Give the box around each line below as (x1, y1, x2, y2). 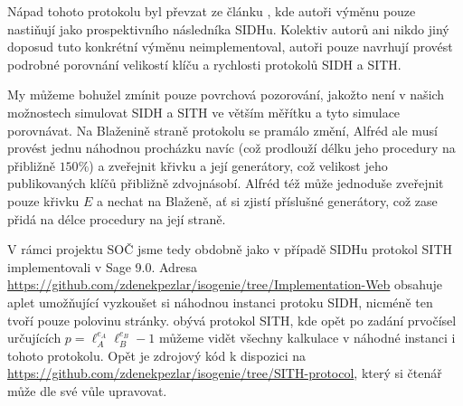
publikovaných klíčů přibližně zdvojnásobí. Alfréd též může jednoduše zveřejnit (7, 174, 444, 193)
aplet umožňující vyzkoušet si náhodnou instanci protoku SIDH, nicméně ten (7, 292, 433, 311)
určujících (7, 328, 61, 347)
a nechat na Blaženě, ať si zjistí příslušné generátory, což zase (97, 191, 438, 210)
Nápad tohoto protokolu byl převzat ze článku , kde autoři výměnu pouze (7, 2, 416, 20)
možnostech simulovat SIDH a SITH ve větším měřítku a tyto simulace (7, 102, 401, 121)
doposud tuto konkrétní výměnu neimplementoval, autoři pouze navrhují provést (7, 37, 453, 56)
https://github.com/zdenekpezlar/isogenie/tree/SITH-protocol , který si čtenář (7, 364, 442, 382)
